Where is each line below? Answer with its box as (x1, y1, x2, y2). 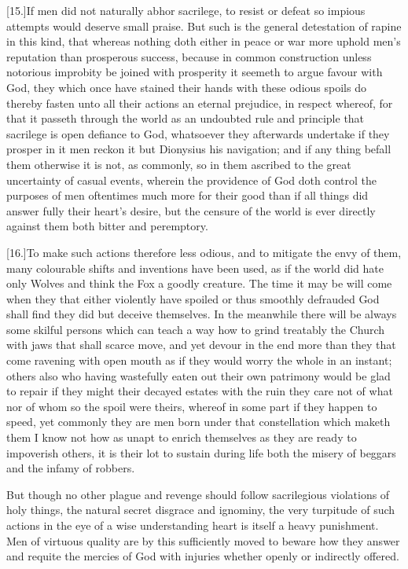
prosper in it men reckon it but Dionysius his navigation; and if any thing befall (6, 141, 391, 157)
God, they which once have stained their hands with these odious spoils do (6, 79, 366, 95)
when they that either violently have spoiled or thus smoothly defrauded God (6, 290, 380, 307)
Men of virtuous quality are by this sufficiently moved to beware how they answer (6, 532, 400, 549)
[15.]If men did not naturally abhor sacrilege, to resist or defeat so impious (6, 2, 366, 18)
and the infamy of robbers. (6, 460, 135, 476)
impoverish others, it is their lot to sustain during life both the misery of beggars (6, 444, 396, 461)
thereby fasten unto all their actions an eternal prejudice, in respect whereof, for (6, 94, 393, 111)
